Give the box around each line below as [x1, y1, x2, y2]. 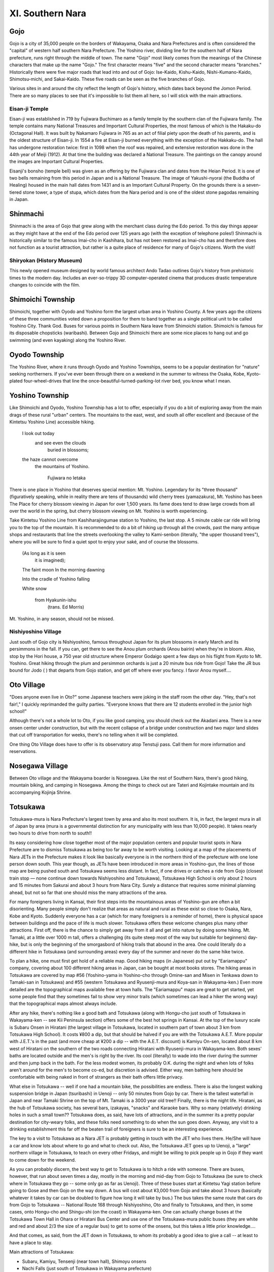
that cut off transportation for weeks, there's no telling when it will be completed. [9, 732, 179, 738]
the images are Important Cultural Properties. [9, 158, 104, 165]
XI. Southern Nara [9, 8, 86, 19]
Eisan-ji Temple [9, 105, 49, 112]
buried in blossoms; [47, 447, 89, 453]
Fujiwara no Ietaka [47, 475, 86, 481]
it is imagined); [35, 557, 66, 563]
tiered [9, 189, 22, 195]
